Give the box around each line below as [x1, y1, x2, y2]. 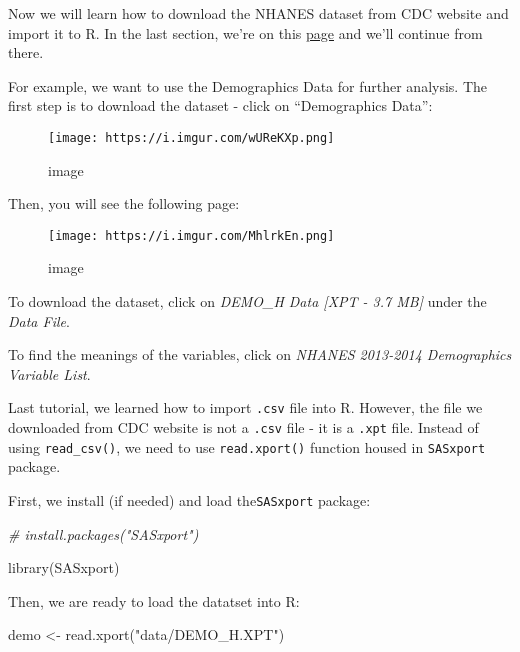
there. [8, 42, 44, 63]
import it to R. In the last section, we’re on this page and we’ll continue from [8, 22, 483, 43]
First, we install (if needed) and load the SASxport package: [8, 490, 371, 510]
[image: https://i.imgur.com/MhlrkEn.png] [48, 228, 335, 243]
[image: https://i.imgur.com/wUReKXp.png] [48, 130, 335, 145]
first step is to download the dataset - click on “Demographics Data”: [8, 95, 433, 116]
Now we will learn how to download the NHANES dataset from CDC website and [8, 3, 509, 23]
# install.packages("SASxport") [8, 523, 199, 544]
